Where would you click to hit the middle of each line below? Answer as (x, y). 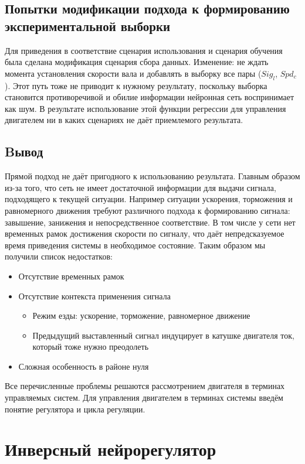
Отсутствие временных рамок (71, 276)
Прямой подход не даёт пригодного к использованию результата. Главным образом (152, 176)
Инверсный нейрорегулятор (111, 449)
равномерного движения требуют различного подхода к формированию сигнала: (148, 210)
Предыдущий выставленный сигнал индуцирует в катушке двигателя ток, (163, 335)
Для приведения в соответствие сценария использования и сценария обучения (144, 50)
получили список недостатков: (59, 256)
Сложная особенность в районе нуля (84, 366)
